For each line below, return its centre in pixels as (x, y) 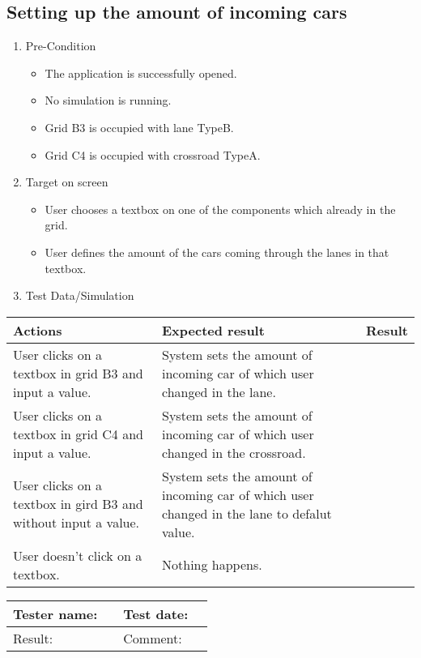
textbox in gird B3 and (78, 504)
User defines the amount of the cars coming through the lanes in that (217, 252)
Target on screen (67, 182)
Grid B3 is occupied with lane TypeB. (139, 127)
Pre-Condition (61, 46)
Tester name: (55, 613)
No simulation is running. (108, 100)
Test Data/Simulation (80, 295)
